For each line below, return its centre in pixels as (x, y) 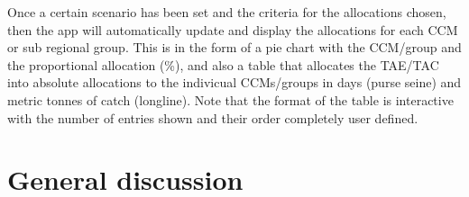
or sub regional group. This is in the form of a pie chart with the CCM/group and (234, 47)
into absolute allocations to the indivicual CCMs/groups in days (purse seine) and (234, 82)
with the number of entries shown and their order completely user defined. (213, 117)
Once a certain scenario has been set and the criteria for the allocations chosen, (227, 12)
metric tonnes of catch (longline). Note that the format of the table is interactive (230, 99)
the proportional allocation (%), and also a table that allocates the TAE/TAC (223, 64)
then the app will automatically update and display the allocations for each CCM (233, 29)
